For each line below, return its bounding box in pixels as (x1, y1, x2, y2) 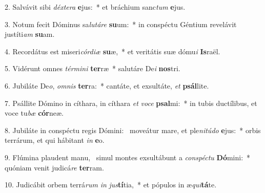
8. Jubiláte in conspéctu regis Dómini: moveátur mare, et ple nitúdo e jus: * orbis (5, 124, 261, 135)
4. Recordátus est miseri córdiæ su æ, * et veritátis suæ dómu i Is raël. (5, 46, 220, 56)
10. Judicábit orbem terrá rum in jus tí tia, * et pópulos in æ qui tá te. (5, 179, 217, 190)
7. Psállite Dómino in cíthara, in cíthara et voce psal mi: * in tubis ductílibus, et (5, 97, 257, 108)
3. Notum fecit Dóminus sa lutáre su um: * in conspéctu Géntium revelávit (5, 18, 237, 29)
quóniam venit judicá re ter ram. (5, 162, 104, 173)
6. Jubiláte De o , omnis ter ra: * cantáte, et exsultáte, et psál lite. (5, 80, 209, 91)
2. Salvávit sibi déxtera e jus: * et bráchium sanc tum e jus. (5, 2, 186, 12)
